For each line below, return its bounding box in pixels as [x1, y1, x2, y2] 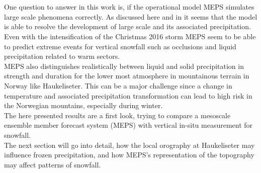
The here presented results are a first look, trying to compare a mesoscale [4, 110, 231, 120]
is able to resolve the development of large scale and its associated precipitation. [4, 21, 251, 32]
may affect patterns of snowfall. [4, 159, 101, 169]
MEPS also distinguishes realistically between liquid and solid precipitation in [4, 60, 244, 71]
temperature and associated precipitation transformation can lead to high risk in [4, 90, 252, 101]
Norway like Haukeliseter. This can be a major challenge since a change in [4, 80, 232, 91]
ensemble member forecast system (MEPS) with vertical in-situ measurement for [4, 120, 253, 130]
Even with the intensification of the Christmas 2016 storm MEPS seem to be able [4, 31, 256, 41]
